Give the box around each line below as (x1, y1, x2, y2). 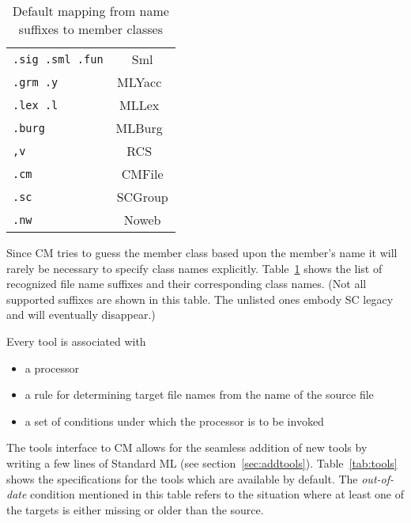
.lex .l (13, 98, 58, 112)
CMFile (121, 165, 164, 183)
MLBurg (115, 119, 163, 137)
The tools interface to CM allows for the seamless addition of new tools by (6, 439, 368, 456)
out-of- (361, 470, 394, 487)
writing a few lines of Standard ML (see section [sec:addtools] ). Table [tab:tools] (6, 454, 398, 471)
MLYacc (117, 73, 162, 91)
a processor (25, 359, 80, 376)
